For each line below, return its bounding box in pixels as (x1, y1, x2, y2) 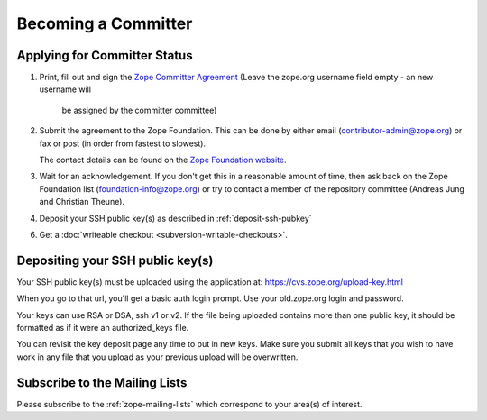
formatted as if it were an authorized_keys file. (16, 323, 189, 333)
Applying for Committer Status (16, 48, 193, 63)
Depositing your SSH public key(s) (16, 252, 214, 268)
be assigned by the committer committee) (61, 105, 217, 115)
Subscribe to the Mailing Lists (16, 375, 188, 390)
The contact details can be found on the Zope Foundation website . (39, 154, 288, 166)
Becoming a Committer (16, 14, 193, 33)
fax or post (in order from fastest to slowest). (39, 138, 207, 149)
